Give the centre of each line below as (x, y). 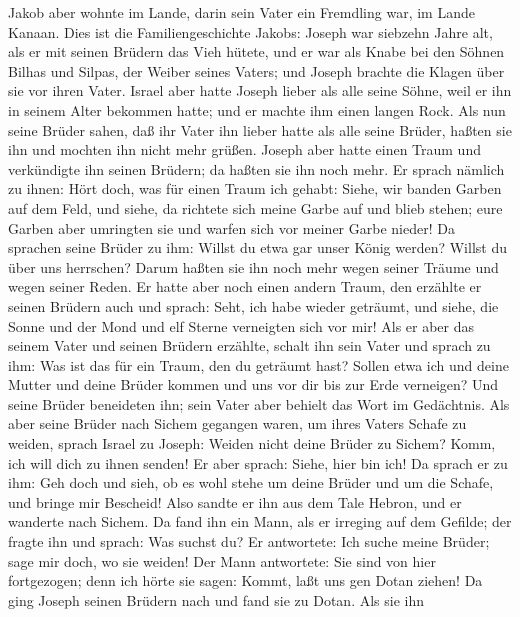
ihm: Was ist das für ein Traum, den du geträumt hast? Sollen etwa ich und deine (258, 364)
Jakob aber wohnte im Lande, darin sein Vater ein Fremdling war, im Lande (241, 12)
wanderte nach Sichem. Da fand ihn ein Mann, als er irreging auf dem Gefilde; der (260, 521)
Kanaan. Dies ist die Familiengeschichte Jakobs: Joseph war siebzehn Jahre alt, (250, 31)
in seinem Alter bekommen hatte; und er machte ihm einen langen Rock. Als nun (257, 109)
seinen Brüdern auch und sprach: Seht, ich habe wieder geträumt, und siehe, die (253, 305)
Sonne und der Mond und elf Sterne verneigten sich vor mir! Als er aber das (241, 325)
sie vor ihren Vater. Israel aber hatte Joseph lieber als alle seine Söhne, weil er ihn (260, 90)
